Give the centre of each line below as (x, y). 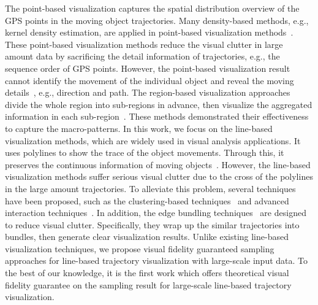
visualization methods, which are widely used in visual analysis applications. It (153, 140)
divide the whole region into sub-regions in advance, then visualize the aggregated (159, 104)
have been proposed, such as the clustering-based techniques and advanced (147, 200)
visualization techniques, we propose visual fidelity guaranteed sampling (140, 248)
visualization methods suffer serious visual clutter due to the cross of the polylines (159, 176)
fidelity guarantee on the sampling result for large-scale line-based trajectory (148, 284)
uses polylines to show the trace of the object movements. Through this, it (145, 152)
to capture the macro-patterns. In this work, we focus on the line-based (139, 128)
